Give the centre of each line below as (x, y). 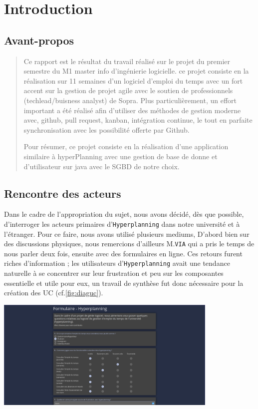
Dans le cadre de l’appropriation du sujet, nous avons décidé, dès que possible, (124, 214)
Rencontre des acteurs (63, 193)
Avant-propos (39, 40)
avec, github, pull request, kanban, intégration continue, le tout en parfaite (138, 120)
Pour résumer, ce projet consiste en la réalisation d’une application (126, 146)
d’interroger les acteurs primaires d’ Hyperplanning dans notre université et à (122, 224)
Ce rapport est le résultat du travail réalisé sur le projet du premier (127, 61)
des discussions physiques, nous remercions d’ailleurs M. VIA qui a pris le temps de (129, 244)
